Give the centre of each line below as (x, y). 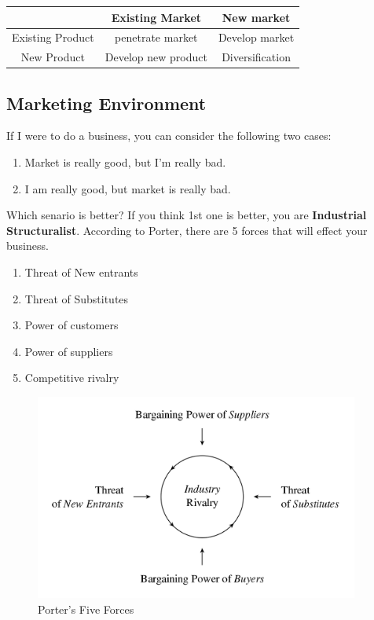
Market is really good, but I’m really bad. (125, 162)
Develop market (256, 37)
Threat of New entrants (81, 272)
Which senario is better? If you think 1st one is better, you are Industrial (187, 215)
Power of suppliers (69, 351)
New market (256, 17)
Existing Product (53, 37)
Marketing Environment (106, 103)
